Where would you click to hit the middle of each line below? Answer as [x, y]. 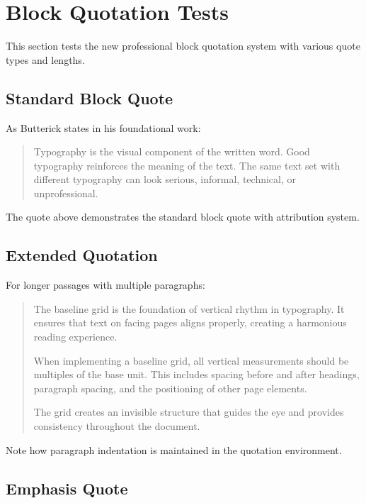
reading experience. [75, 337]
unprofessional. [66, 193]
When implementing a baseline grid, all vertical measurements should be [191, 360]
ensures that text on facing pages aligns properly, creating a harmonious [190, 322]
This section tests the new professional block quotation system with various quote [183, 46]
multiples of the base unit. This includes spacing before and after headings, [196, 374]
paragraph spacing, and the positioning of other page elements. [170, 388]
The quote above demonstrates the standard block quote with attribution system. [183, 217]
